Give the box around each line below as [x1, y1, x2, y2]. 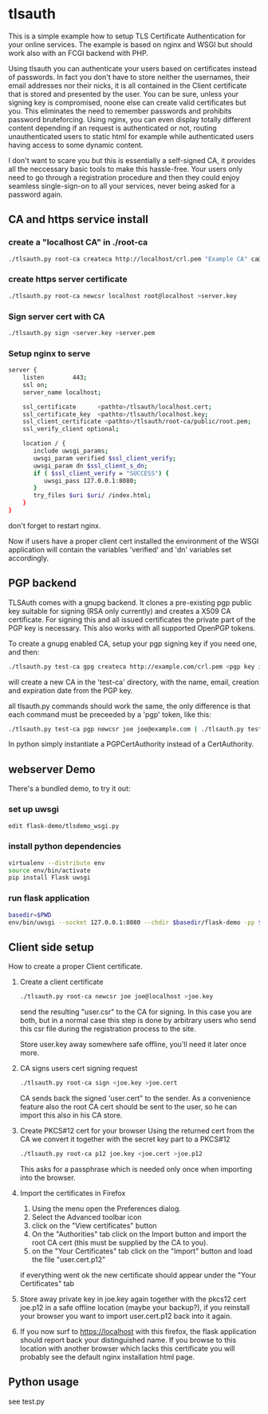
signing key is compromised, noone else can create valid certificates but [8, 98, 246, 107]
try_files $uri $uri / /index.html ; [33, 492, 152, 500]
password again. [8, 189, 63, 199]
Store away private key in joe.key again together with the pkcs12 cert [19, 1294, 246, 1304]
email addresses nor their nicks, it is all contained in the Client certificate [8, 81, 247, 90]
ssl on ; [22, 380, 48, 388]
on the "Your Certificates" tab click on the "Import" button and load [31, 1246, 253, 1256]
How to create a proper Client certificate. [8, 962, 143, 971]
